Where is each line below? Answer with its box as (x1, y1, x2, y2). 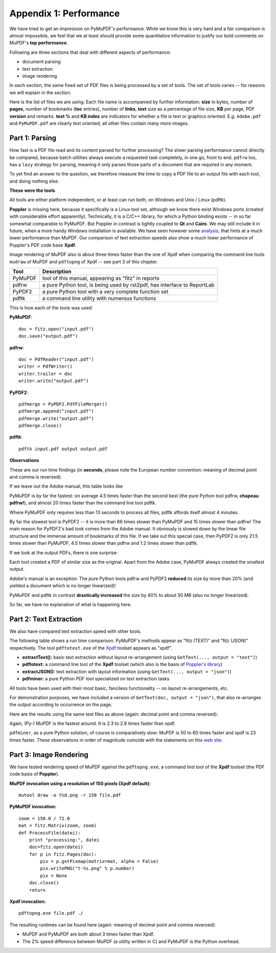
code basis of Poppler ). (9, 771, 60, 777)
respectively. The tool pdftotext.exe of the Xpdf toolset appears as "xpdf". (9, 645, 173, 651)
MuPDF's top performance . (9, 40, 68, 46)
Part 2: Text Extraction (9, 614, 83, 624)
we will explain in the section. (9, 90, 72, 96)
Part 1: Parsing (9, 134, 57, 143)
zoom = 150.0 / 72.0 (18, 815, 70, 821)
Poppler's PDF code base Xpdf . (9, 242, 77, 248)
